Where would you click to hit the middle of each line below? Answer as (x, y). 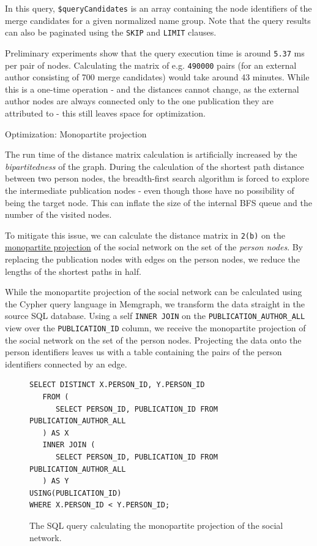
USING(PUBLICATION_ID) (76, 493)
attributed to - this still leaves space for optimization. (105, 113)
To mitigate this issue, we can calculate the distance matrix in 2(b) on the (145, 235)
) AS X (56, 433)
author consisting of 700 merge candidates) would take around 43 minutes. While (157, 77)
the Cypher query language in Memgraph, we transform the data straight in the (155, 303)
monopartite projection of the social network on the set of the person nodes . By (154, 247)
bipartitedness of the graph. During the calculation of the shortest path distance (155, 166)
